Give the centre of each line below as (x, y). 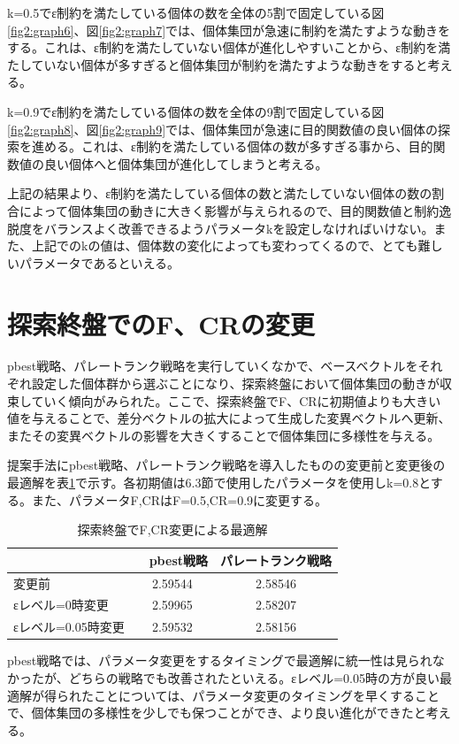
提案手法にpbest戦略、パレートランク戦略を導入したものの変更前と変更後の (226, 465)
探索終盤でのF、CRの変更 (161, 323)
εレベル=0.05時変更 (69, 627)
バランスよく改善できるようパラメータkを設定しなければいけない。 (239, 228)
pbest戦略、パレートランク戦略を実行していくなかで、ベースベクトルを (213, 366)
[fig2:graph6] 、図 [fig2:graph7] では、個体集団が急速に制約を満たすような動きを (229, 30)
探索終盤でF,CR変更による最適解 (172, 529)
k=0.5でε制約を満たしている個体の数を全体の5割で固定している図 (196, 12)
